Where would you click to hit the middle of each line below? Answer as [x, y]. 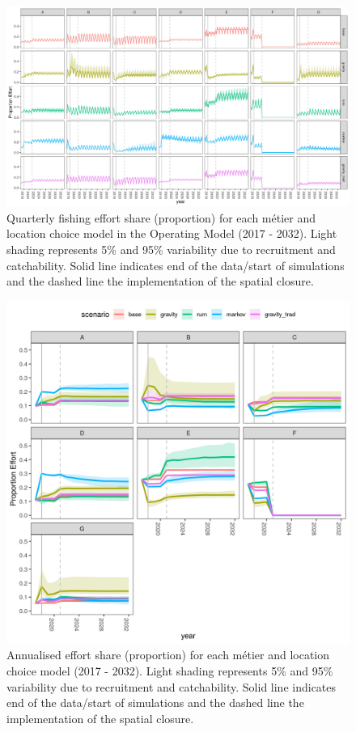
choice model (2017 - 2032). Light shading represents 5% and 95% [170, 670]
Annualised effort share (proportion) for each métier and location [168, 655]
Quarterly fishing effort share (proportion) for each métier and [161, 217]
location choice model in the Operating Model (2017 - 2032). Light [172, 233]
